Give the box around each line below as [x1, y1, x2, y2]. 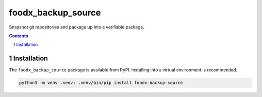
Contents [9, 33, 29, 39]
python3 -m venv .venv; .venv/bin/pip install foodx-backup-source [19, 80, 183, 85]
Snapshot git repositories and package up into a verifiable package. [9, 24, 145, 30]
